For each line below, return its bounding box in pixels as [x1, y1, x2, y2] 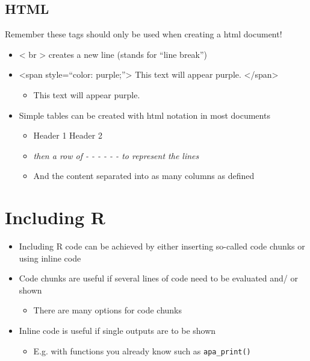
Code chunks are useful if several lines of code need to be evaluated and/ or [19, 272, 298, 284]
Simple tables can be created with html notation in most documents [19, 108, 270, 121]
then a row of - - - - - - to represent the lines [33, 149, 199, 162]
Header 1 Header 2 [33, 129, 102, 142]
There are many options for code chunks [33, 304, 182, 316]
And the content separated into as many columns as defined [33, 169, 255, 182]
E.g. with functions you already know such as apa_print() [33, 344, 251, 357]
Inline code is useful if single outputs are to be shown [19, 324, 216, 337]
